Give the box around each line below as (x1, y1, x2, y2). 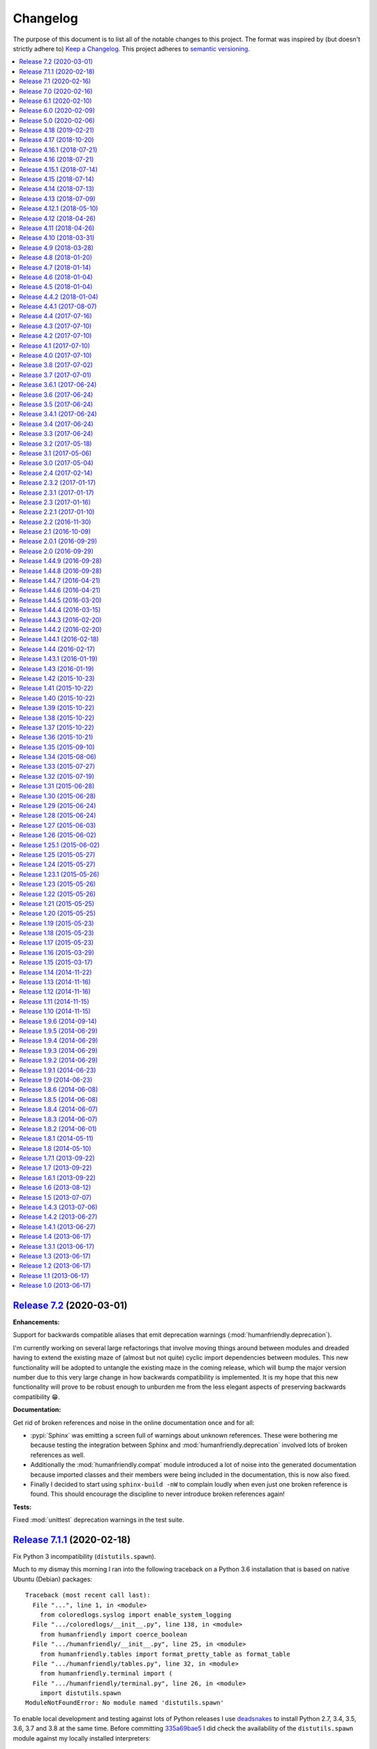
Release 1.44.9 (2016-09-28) (19, 557, 102, 565)
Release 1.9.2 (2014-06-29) (19, 1056, 98, 1065)
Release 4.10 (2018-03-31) (19, 234, 95, 242)
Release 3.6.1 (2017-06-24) (19, 381, 97, 389)
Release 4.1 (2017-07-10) (19, 341, 91, 350)
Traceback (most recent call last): (25, 1592, 151, 1599)
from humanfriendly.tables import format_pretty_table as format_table (39, 1650, 290, 1658)
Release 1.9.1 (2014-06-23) (19, 1065, 96, 1074)
